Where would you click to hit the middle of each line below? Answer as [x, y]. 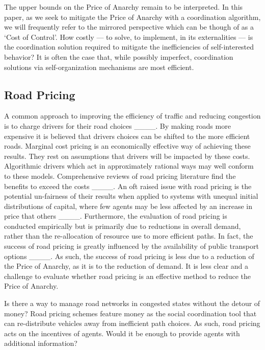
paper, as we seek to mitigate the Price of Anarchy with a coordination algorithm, [132, 17]
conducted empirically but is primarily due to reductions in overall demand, [123, 226]
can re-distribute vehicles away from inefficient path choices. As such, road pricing [132, 323]
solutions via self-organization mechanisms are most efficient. [99, 67]
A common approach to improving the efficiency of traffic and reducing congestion [132, 116]
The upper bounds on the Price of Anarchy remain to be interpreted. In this [124, 7]
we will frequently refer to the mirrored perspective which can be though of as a [129, 27]
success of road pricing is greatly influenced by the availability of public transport [131, 246]
